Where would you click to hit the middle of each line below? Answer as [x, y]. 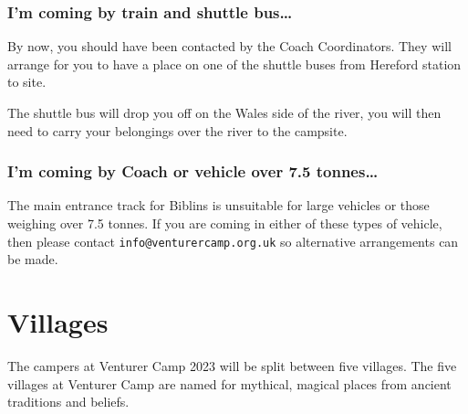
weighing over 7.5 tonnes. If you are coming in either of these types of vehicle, [225, 223]
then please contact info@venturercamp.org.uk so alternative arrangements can [233, 241]
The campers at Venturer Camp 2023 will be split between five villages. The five [232, 365]
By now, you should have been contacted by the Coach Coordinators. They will [229, 46]
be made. [33, 259]
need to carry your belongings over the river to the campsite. [177, 130]
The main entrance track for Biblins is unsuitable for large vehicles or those [218, 205]
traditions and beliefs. [68, 402]
